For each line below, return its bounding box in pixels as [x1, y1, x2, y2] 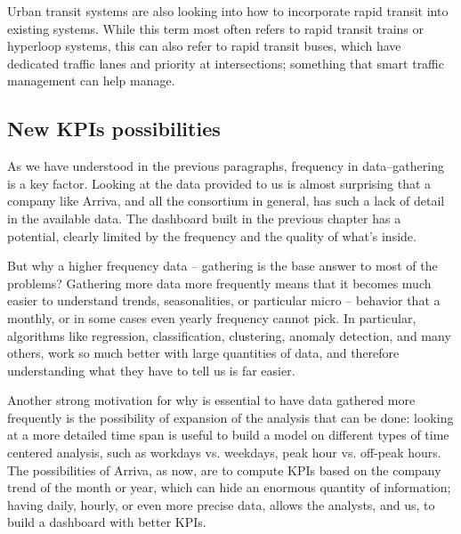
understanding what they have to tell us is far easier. [7, 360, 295, 379]
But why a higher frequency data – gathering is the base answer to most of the [7, 256, 438, 275]
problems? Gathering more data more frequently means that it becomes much [7, 273, 432, 292]
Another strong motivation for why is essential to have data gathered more [7, 391, 416, 409]
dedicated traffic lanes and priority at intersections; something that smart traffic [7, 53, 444, 72]
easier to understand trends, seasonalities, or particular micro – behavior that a [7, 291, 441, 310]
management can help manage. [7, 71, 175, 90]
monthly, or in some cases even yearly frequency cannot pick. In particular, [7, 308, 417, 327]
